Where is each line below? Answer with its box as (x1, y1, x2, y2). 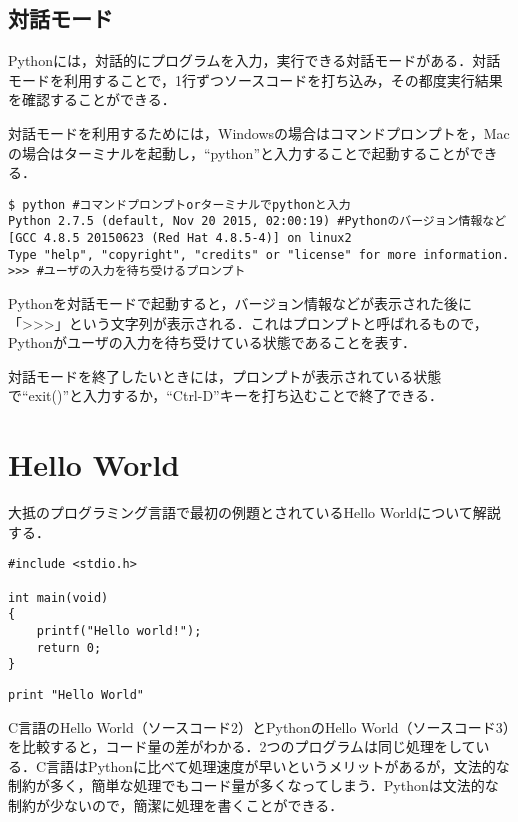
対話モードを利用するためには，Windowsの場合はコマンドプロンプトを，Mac (8, 122, 510, 143)
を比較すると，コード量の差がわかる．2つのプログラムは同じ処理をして (8, 736, 476, 757)
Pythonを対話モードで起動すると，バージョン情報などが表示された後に (8, 293, 473, 314)
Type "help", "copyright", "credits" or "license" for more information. (8, 247, 510, 262)
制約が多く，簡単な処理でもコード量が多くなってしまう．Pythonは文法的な (8, 775, 499, 796)
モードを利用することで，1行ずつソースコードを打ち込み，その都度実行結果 (8, 69, 503, 90)
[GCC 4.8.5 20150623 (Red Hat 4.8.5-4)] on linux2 (8, 231, 352, 246)
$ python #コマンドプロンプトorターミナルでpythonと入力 (8, 197, 351, 212)
